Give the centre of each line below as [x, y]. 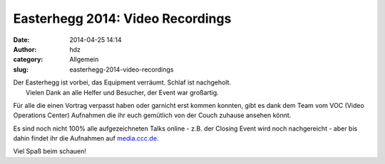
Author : [25, 49]
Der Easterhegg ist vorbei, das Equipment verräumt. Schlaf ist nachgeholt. [122, 82]
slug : [21, 69]
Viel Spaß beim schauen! [50, 151]
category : [28, 60]
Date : [21, 40]
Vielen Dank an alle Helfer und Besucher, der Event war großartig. [122, 92]
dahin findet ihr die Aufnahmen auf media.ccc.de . [86, 138]
